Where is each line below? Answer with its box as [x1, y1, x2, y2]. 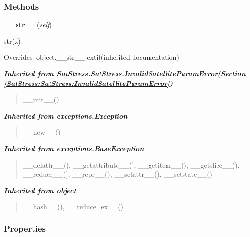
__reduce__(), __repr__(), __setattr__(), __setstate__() [23, 169, 213, 179]
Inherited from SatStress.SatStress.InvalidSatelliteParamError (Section [4, 68, 246, 78]
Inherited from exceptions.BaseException [4, 143, 144, 153]
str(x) [4, 35, 21, 46]
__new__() [23, 127, 61, 137]
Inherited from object [4, 185, 76, 195]
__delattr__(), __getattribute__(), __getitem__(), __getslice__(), [23, 159, 240, 169]
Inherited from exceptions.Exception [4, 110, 128, 120]
